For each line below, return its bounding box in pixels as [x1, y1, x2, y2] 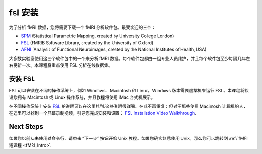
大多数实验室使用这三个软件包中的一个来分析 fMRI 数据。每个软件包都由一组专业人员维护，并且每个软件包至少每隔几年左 [9, 56, 250, 62]
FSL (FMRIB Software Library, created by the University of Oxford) [21, 40, 154, 46]
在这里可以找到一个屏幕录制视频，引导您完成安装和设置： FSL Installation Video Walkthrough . [9, 110, 196, 116]
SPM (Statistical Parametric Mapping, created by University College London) [21, 33, 174, 39]
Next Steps [9, 123, 43, 131]
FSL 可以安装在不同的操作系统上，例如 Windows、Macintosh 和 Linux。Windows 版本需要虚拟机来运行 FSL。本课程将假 [9, 88, 249, 93]
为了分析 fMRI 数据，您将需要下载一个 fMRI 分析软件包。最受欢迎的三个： [9, 24, 156, 30]
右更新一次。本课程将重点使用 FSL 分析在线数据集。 [9, 62, 113, 68]
